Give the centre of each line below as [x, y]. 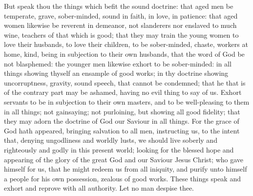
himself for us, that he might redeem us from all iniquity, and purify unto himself [126, 169]
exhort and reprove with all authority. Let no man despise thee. [99, 188]
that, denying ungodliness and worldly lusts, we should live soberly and [111, 140]
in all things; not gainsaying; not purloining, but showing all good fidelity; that [122, 111]
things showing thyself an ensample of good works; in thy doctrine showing [116, 73]
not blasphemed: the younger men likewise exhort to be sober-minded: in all [118, 63]
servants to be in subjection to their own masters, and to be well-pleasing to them [127, 101]
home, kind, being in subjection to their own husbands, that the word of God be [124, 54]
